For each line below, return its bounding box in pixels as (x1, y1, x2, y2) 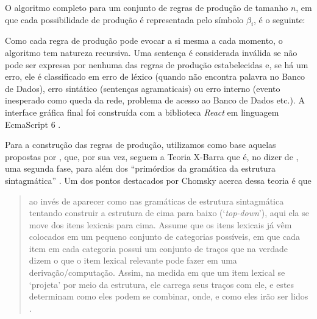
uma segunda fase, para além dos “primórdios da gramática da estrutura (5, 162, 276, 175)
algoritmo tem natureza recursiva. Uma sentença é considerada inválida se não (5, 46, 297, 58)
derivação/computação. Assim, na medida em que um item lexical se (29, 266, 285, 279)
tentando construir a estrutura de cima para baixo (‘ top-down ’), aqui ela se (29, 206, 309, 219)
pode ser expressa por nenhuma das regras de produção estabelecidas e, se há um (5, 58, 308, 71)
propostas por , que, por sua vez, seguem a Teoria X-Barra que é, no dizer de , (5, 150, 299, 163)
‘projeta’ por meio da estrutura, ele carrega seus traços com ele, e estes (29, 278, 294, 290)
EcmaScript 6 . (5, 117, 61, 130)
